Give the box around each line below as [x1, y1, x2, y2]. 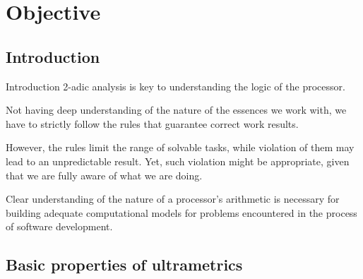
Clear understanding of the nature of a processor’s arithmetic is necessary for [6, 191, 340, 206]
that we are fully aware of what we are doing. [6, 167, 203, 182]
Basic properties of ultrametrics [6, 254, 243, 275]
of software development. [6, 219, 113, 234]
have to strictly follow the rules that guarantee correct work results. [6, 116, 299, 131]
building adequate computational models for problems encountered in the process [6, 205, 357, 220]
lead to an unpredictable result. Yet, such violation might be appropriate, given [6, 153, 350, 168]
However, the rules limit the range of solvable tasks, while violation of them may [6, 140, 355, 155]
